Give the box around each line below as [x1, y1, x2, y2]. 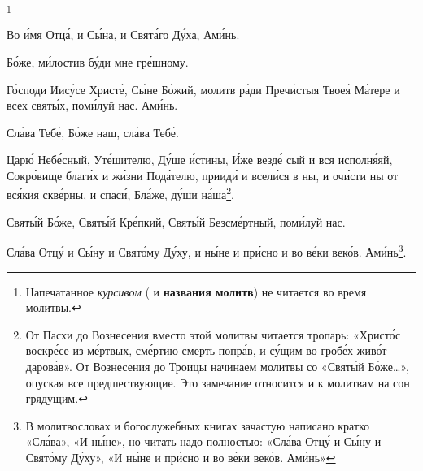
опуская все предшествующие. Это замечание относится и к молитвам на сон [25, 374, 410, 391]
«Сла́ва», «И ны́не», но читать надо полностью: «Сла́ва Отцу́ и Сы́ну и [25, 433, 382, 450]
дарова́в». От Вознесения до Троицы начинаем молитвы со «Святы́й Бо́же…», [25, 357, 409, 374]
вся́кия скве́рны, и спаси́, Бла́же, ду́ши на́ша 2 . [7, 184, 234, 203]
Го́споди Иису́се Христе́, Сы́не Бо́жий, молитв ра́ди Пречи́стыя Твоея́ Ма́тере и [7, 80, 400, 97]
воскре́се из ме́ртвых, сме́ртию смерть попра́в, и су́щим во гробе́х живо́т [25, 342, 387, 359]
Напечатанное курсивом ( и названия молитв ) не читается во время [25, 283, 367, 300]
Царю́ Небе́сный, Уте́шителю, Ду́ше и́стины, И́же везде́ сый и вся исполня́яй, [7, 151, 393, 168]
